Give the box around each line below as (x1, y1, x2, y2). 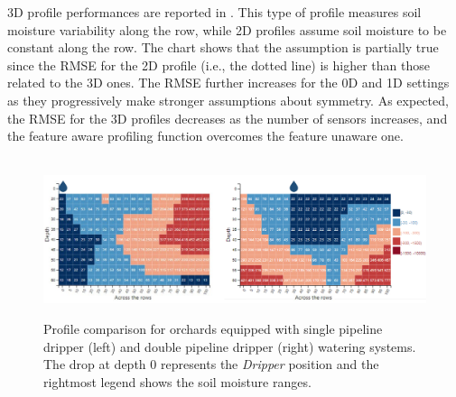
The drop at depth (43, 355, 146, 374)
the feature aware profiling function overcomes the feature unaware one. (7, 126, 404, 145)
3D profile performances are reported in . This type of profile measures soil (7, 3, 422, 21)
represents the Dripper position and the (160, 355, 379, 374)
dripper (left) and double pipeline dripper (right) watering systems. (43, 337, 416, 355)
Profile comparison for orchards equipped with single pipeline (43, 319, 383, 337)
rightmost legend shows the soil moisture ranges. (43, 372, 312, 391)
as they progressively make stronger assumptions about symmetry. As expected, (7, 90, 449, 109)
